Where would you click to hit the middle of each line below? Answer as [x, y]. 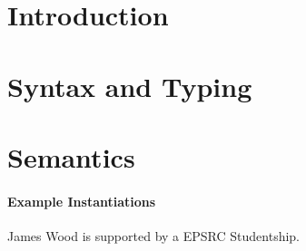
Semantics [71, 156]
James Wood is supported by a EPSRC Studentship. [153, 235]
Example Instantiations [82, 201]
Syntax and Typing [130, 86]
